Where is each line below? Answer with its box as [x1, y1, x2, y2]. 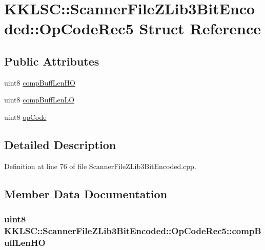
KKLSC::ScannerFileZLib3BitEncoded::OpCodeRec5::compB [4, 224, 261, 237]
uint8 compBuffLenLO [4, 94, 75, 105]
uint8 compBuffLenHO [4, 77, 75, 88]
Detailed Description [4, 136, 116, 152]
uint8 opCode [4, 111, 47, 122]
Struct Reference [139, 18, 261, 39]
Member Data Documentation [4, 185, 168, 201]
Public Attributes [4, 53, 99, 69]
